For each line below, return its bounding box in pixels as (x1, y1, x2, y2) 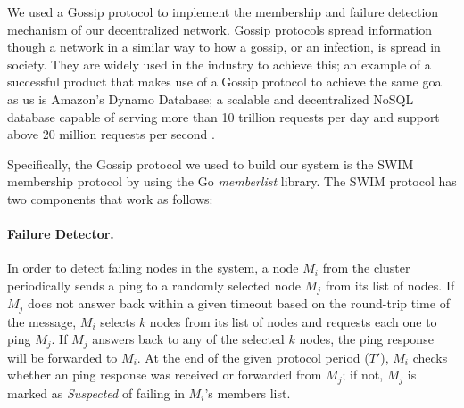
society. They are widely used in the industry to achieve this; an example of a (7, 54, 431, 73)
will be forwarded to (7, 347, 118, 366)
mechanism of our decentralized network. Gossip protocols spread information (7, 20, 432, 38)
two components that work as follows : (7, 189, 213, 208)
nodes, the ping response (299, 330, 434, 348)
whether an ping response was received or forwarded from (7, 365, 322, 384)
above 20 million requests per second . (7, 125, 215, 143)
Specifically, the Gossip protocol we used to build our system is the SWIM (7, 154, 414, 173)
